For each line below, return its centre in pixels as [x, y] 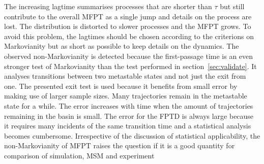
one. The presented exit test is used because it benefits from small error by [121, 86]
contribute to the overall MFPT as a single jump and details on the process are [128, 16]
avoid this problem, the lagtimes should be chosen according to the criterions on [129, 36]
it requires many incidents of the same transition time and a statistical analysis [128, 126]
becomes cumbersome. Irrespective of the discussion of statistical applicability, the [132, 135]
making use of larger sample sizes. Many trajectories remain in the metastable [126, 96]
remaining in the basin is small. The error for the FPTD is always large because [129, 116]
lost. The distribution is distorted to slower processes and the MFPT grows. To [128, 26]
